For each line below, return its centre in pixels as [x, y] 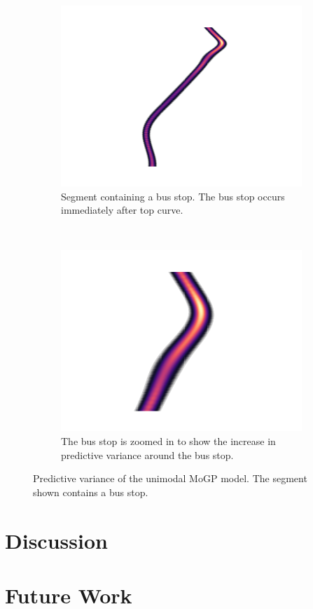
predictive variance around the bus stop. [147, 454]
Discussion [56, 540]
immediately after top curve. [122, 210]
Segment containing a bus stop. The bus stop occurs [173, 196]
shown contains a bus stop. [91, 492]
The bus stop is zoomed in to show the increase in [168, 440]
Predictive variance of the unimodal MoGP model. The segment [170, 478]
